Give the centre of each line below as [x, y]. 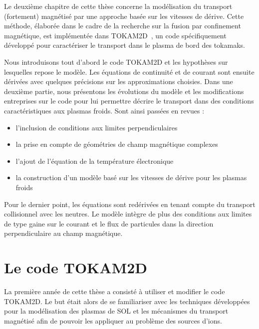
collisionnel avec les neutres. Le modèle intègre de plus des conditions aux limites [128, 214]
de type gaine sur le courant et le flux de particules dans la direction [109, 223]
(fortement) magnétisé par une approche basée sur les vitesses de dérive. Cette [124, 16]
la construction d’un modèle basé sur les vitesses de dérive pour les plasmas [131, 177]
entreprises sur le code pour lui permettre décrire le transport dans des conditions [129, 101]
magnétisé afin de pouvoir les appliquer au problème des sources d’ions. [113, 320]
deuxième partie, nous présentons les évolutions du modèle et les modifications [124, 91]
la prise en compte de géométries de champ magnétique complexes [117, 144]
